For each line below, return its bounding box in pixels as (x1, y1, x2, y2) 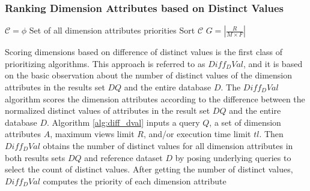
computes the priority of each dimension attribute (43, 174, 226, 187)
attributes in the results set (5, 81, 105, 93)
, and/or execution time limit (143, 128, 251, 140)
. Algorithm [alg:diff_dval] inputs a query (47, 116, 200, 128)
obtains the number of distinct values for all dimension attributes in (43, 139, 293, 151)
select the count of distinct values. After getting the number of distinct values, (5, 163, 293, 175)
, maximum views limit (50, 128, 135, 140)
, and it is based (243, 57, 303, 69)
